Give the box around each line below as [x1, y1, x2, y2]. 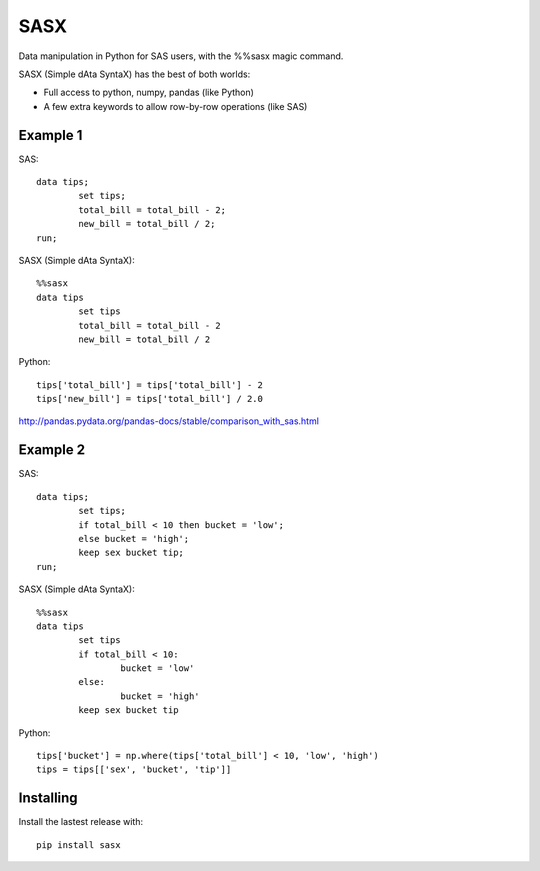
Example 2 [18, 441, 85, 459]
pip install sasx [36, 839, 121, 850]
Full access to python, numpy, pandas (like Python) [43, 86, 255, 99]
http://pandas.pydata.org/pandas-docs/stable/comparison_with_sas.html [18, 415, 320, 427]
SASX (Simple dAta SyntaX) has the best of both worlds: [18, 68, 251, 80]
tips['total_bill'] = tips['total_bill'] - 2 [36, 379, 264, 390]
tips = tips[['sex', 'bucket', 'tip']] [36, 764, 232, 775]
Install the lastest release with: [18, 816, 144, 828]
